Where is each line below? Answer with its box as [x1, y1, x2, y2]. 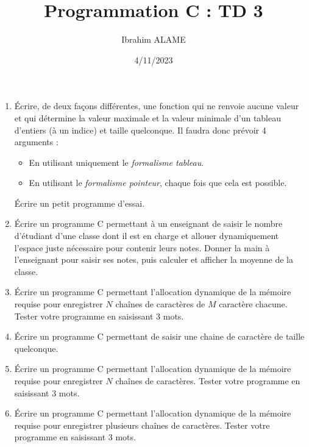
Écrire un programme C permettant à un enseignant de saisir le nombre [14, 217, 283, 230]
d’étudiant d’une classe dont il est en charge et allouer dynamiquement [14, 229, 279, 242]
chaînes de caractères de [115, 298, 205, 310]
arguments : [14, 135, 59, 148]
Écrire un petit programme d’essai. [14, 196, 145, 209]
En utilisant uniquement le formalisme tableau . [29, 156, 204, 168]
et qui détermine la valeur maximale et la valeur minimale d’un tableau [14, 111, 282, 124]
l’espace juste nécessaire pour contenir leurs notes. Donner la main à [14, 241, 270, 254]
